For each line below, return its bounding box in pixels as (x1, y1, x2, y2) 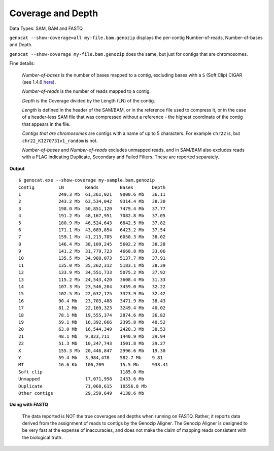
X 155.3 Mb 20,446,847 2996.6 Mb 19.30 (18, 348, 166, 354)
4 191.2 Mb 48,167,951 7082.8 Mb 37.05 (18, 213, 166, 219)
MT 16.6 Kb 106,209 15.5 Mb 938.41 (18, 362, 168, 368)
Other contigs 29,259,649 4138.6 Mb (18, 390, 145, 396)
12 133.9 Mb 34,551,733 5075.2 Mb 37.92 (18, 269, 166, 275)
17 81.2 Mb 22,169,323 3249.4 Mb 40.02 (18, 305, 166, 311)
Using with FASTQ (9, 401, 48, 408)
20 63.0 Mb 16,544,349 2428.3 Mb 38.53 (18, 326, 166, 332)
